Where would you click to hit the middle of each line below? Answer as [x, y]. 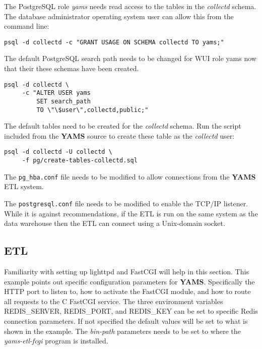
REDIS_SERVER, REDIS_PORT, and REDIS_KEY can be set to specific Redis [131, 311]
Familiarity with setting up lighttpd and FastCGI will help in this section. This [126, 272]
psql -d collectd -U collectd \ [58, 152]
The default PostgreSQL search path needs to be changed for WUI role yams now [130, 58]
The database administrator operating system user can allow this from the [119, 16]
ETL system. [24, 186]
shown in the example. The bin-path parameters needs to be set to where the [122, 331]
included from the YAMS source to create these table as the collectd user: [119, 135]
